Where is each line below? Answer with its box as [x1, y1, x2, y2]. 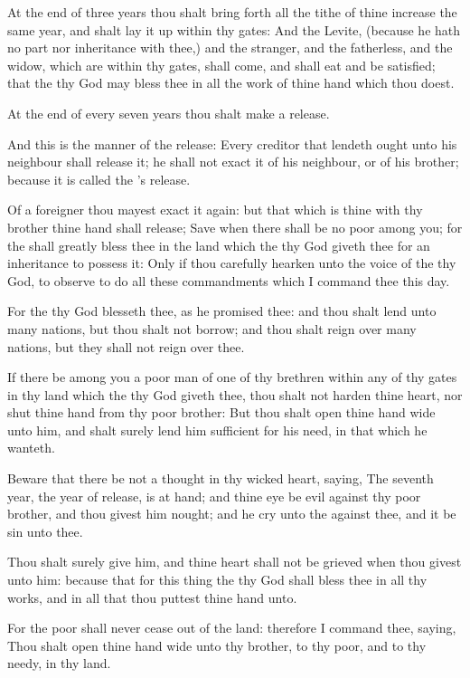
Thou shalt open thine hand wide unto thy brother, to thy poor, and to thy [7, 635, 427, 654]
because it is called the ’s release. [7, 169, 191, 188]
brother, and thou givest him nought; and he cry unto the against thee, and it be [7, 504, 456, 523]
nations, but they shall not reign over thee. [7, 337, 245, 356]
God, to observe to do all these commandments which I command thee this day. [7, 271, 450, 290]
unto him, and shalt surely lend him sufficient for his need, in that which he [7, 420, 428, 439]
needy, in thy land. [7, 654, 111, 673]
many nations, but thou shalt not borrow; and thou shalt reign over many [7, 319, 417, 338]
